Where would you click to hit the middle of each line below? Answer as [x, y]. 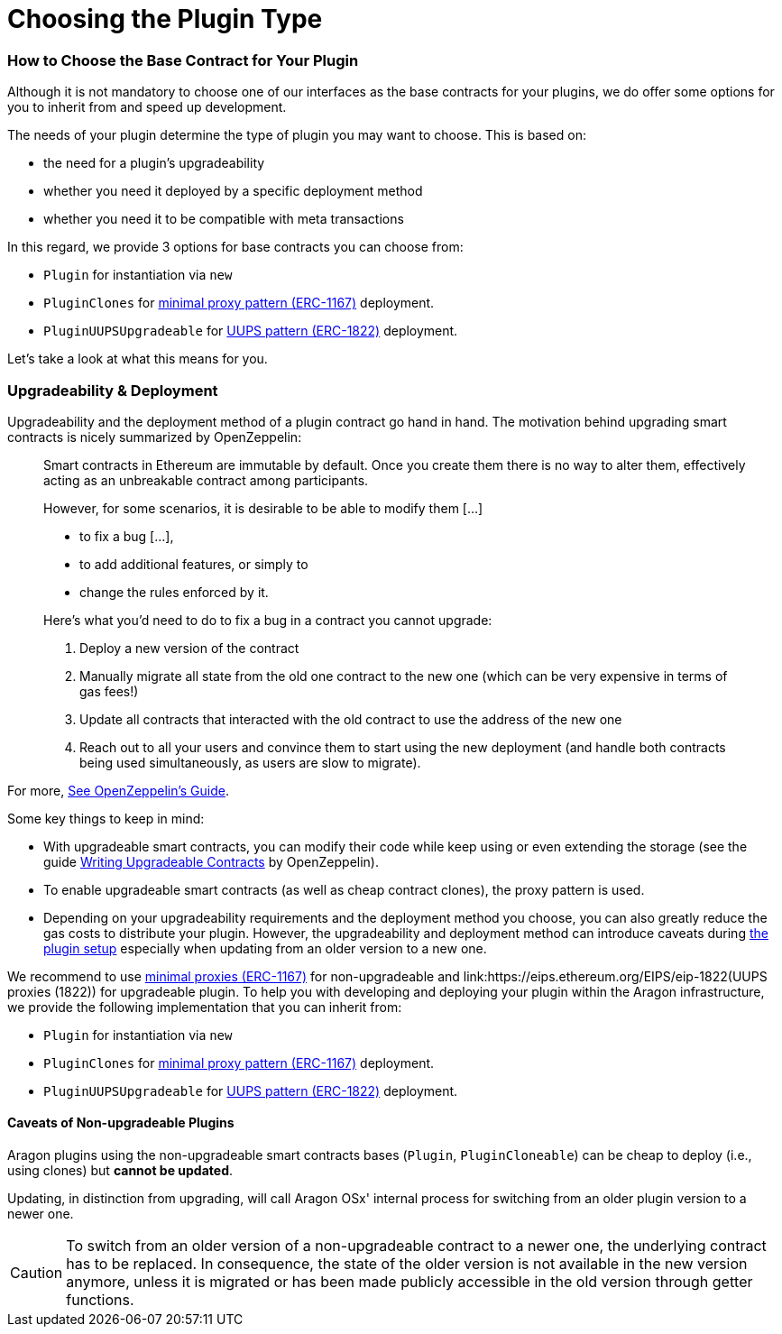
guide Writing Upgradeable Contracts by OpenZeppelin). [211, 861]
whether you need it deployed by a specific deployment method [233, 191]
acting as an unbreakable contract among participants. [206, 480]
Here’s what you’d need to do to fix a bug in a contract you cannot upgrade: [268, 620]
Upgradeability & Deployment [113, 390]
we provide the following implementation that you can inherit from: [205, 1007]
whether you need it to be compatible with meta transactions [224, 219]
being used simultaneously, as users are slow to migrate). [250, 762]
